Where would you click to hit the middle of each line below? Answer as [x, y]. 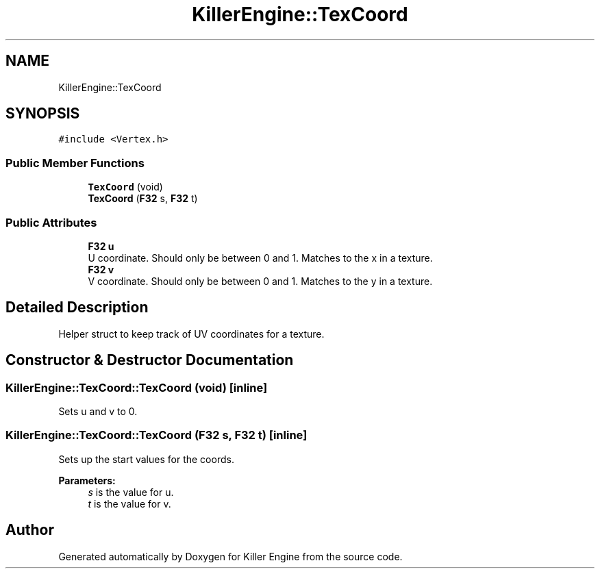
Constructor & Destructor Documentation [150, 360]
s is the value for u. [131, 492]
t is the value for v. [129, 503]
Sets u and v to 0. [98, 411]
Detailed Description [77, 308]
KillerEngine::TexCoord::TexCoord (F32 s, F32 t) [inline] [157, 435]
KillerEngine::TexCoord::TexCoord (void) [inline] [137, 387]
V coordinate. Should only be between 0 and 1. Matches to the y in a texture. [260, 281]
